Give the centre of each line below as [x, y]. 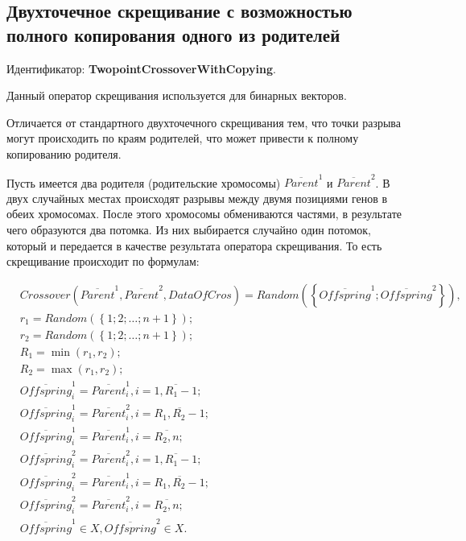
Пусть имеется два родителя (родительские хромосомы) [144, 182]
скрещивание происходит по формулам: [103, 261]
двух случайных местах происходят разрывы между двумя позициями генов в [197, 198]
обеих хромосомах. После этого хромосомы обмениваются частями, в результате [204, 214]
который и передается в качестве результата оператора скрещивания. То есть [194, 245]
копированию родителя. [64, 153]
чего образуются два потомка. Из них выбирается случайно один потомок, [189, 230]
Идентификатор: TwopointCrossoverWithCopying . [141, 68]
